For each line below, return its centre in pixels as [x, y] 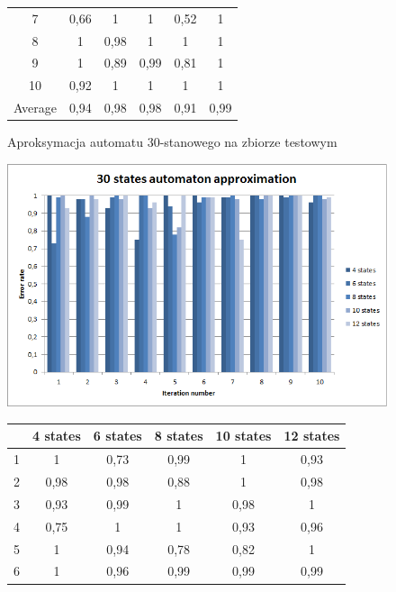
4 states [57, 436]
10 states [243, 436]
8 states [179, 436]
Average [35, 108]
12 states [312, 436]
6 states [117, 436]
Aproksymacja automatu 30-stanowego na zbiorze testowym [172, 142]
